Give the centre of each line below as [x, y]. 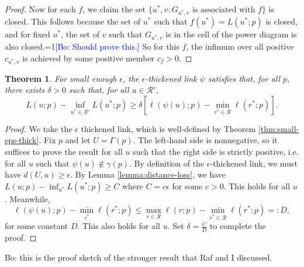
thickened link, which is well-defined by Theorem [168, 128]
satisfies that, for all [244, 78]
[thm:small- [279, 128]
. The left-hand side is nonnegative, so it [205, 140]
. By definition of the [167, 163]
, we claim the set [114, 9]
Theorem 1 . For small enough [61, 78]
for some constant [37, 226]
